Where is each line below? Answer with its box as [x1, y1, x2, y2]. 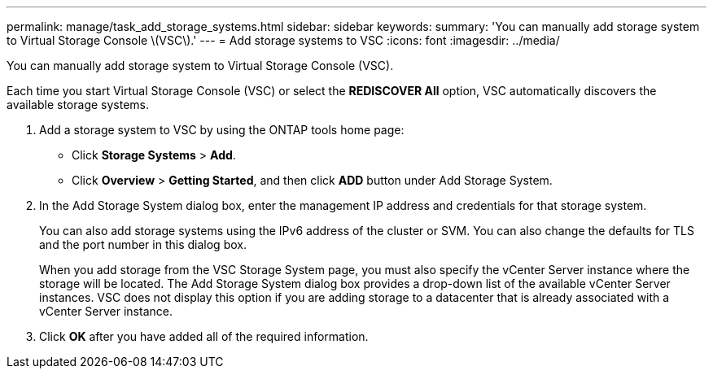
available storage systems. [7, 98, 150, 111]
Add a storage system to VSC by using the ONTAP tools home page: [39, 123, 405, 137]
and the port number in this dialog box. [39, 238, 247, 251]
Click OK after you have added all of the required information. [39, 329, 369, 343]
